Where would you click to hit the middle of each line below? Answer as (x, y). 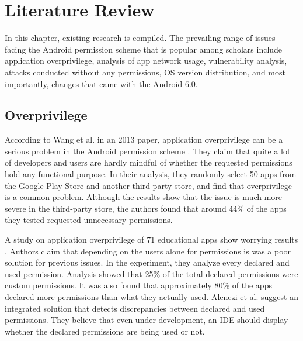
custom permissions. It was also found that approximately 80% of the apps (138, 285)
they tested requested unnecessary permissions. (89, 220)
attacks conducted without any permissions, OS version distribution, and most (145, 72)
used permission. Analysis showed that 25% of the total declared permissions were (151, 273)
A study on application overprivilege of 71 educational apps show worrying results (151, 240)
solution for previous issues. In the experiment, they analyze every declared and (147, 262)
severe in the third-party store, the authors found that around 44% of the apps (146, 208)
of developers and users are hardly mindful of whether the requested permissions (149, 162)
